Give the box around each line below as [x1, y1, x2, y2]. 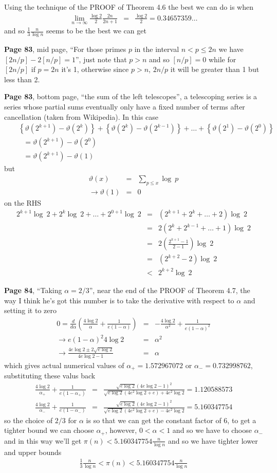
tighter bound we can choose [4, 425, 94, 435]
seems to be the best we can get [46, 25, 146, 36]
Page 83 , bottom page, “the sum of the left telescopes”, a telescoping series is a [4, 91, 257, 102]
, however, [105, 425, 137, 435]
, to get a [227, 414, 256, 425]
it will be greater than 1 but [170, 64, 260, 75]
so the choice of [4, 414, 53, 425]
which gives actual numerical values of [4, 359, 124, 370]
